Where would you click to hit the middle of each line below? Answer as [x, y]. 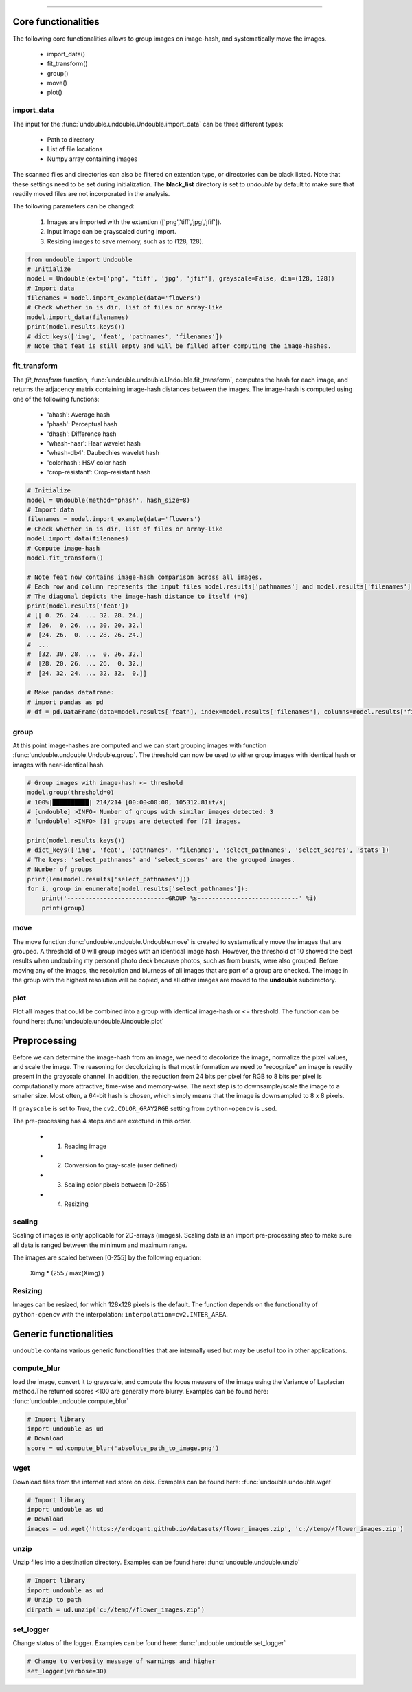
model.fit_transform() [65, 558]
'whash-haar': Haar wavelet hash [94, 443]
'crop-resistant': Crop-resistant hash [99, 472]
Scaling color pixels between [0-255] [117, 1185]
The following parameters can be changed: [74, 206]
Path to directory [71, 140]
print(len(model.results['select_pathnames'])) [108, 879]
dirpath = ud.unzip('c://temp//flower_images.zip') [116, 1609]
